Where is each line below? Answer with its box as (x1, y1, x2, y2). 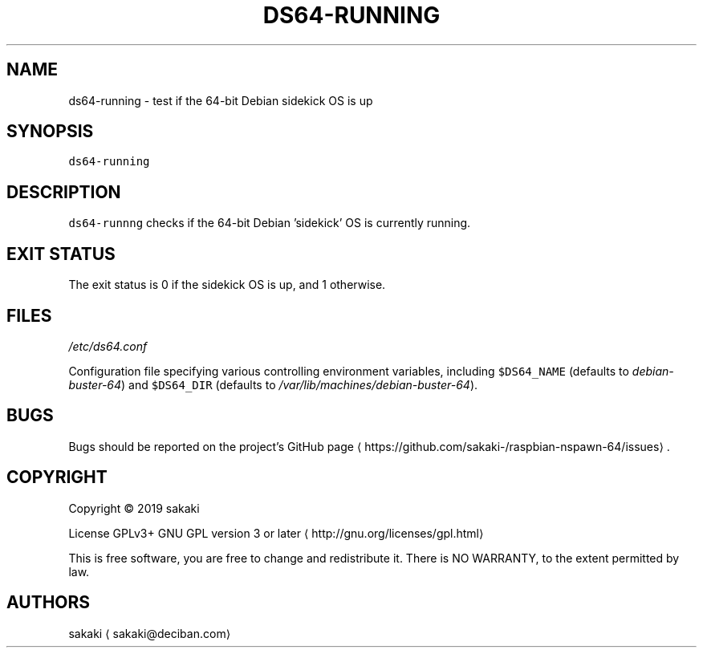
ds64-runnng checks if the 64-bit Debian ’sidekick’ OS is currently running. (68, 216, 471, 230)
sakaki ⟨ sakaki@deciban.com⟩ (68, 626, 231, 640)
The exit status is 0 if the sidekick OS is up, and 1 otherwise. (68, 278, 386, 292)
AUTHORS (6, 592, 91, 613)
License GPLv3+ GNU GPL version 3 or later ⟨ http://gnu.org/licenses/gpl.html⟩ (68, 526, 484, 540)
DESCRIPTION (6, 181, 121, 202)
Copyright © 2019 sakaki (68, 501, 200, 515)
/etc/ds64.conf (68, 339, 148, 353)
